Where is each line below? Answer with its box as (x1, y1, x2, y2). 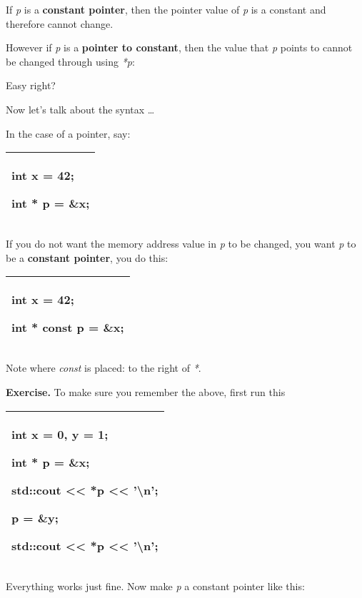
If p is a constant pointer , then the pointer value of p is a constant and (6, 2, 326, 16)
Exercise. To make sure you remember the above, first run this (6, 384, 286, 399)
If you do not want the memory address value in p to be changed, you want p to (6, 236, 356, 251)
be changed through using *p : (6, 54, 135, 69)
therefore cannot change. (6, 16, 114, 31)
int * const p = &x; (11, 319, 124, 336)
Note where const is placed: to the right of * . (6, 360, 201, 375)
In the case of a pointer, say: (6, 126, 131, 141)
